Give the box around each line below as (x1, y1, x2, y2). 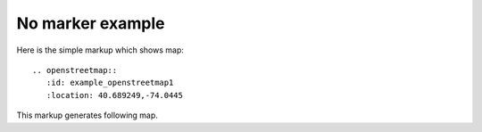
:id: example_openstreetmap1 (46, 78, 174, 88)
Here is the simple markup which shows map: (16, 45, 185, 55)
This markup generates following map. (16, 110, 158, 120)
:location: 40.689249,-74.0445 (46, 90, 183, 100)
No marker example (16, 13, 165, 33)
